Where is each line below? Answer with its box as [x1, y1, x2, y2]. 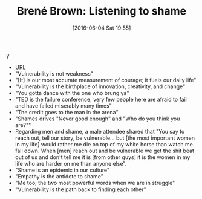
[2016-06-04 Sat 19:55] [72, 24, 131, 31]
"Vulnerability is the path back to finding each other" [15, 186, 146, 193]
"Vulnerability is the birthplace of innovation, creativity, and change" [15, 83, 186, 90]
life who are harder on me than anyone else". [15, 160, 127, 167]
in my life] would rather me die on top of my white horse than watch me [15, 140, 194, 148]
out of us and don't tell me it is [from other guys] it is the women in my [15, 153, 191, 161]
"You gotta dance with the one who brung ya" [15, 89, 129, 96]
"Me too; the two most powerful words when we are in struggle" [15, 179, 175, 186]
